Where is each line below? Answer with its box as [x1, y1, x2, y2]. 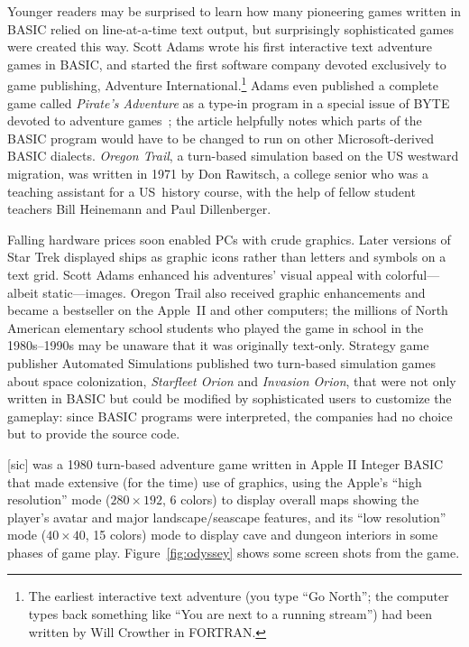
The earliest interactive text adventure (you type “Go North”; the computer [28, 587, 449, 605]
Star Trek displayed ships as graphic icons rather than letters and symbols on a [7, 247, 446, 266]
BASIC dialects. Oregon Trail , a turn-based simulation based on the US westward [7, 146, 459, 165]
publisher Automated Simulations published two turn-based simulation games [7, 353, 437, 372]
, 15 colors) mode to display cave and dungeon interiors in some [85, 525, 438, 544]
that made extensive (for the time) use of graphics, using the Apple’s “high [7, 472, 422, 491]
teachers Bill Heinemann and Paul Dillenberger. [7, 199, 271, 218]
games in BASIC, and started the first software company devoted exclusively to [7, 54, 446, 73]
